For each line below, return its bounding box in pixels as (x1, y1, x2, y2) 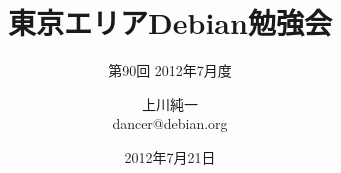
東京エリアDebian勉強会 (8, 2, 332, 43)
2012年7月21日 (124, 146, 216, 167)
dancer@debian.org (112, 113, 228, 134)
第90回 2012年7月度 (108, 60, 232, 81)
